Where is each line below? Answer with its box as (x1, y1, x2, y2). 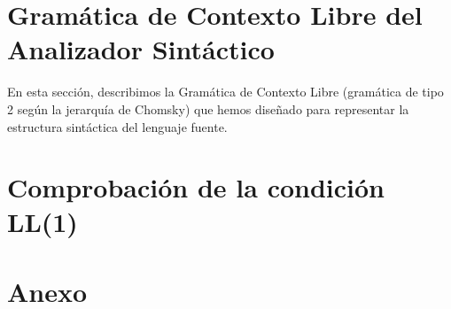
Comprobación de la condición (7, 169, 385, 205)
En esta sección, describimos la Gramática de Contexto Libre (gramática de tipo (7, 82, 444, 101)
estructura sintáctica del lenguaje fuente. (7, 117, 228, 135)
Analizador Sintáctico (7, 31, 275, 67)
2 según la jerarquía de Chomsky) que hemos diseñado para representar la (7, 99, 409, 118)
